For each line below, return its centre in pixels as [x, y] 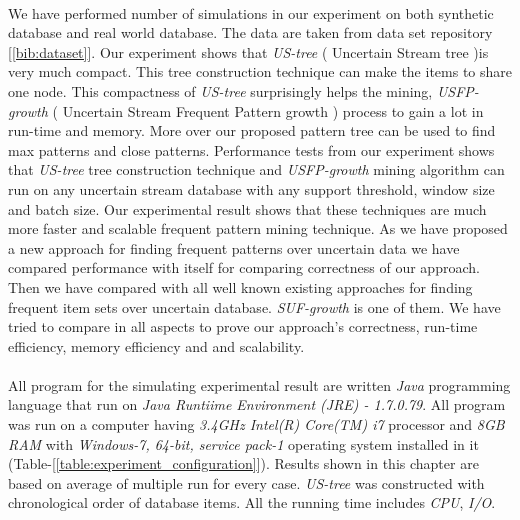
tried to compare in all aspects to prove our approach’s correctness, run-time [243, 326]
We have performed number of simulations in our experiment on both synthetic [251, 12]
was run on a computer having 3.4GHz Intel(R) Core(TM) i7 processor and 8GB [256, 424]
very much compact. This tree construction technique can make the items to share [260, 71]
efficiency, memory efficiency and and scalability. [156, 345]
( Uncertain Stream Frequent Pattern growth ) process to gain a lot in [268, 110]
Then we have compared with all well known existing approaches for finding [240, 286]
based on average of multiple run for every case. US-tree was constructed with [246, 482]
